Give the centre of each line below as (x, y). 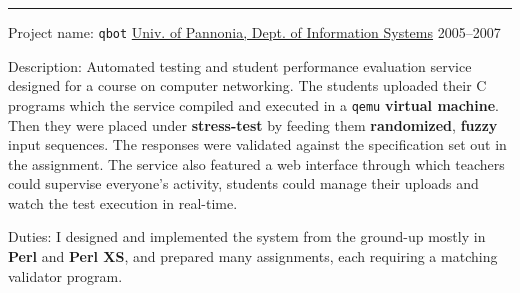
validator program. (65, 275)
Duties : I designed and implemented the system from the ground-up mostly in (247, 236)
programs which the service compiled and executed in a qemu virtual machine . (253, 104)
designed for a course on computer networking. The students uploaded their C (247, 85)
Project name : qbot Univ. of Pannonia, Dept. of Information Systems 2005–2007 (254, 32)
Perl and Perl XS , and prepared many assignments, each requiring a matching (253, 256)
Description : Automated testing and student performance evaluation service (240, 65)
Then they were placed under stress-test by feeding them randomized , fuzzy (253, 124)
